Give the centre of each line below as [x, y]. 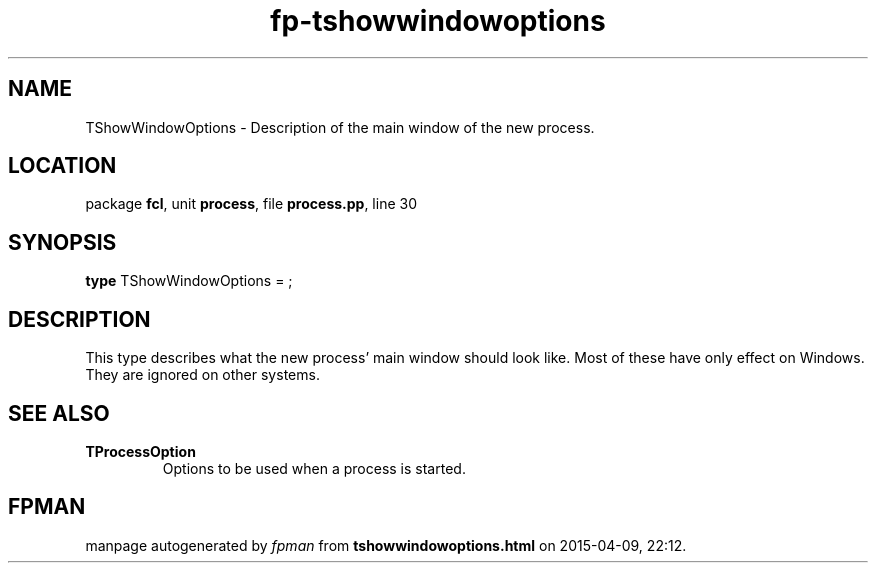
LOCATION [62, 166]
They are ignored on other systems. [202, 375]
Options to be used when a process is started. [314, 468]
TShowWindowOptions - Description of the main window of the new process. [340, 127]
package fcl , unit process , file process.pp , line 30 [251, 204]
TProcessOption [140, 451]
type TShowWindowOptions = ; [189, 281]
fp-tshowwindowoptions [438, 21]
